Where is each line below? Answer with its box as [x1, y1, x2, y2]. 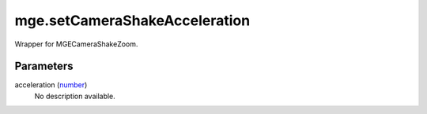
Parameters [14, 60, 74, 73]
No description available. [34, 91, 116, 101]
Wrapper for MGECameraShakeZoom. [14, 39, 138, 49]
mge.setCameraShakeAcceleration [14, 12, 251, 29]
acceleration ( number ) [14, 80, 88, 90]
